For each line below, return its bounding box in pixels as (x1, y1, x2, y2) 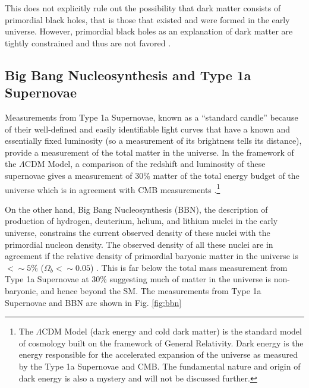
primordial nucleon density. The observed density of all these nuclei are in (5, 238, 273, 250)
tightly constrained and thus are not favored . (5, 36, 171, 49)
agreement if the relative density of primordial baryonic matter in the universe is (5, 250, 299, 262)
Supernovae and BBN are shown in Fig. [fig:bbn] (5, 296, 182, 308)
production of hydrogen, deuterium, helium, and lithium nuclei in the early (5, 214, 278, 227)
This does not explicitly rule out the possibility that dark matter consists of (5, 2, 281, 14)
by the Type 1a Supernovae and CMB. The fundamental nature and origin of (18, 359, 301, 372)
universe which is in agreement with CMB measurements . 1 (5, 181, 220, 195)
